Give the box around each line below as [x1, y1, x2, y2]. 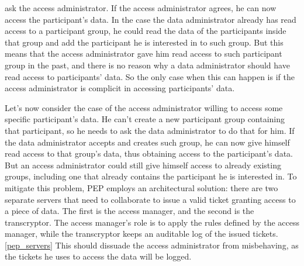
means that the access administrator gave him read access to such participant [5, 47, 282, 60]
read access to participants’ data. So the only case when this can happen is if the [5, 70, 295, 82]
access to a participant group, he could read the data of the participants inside [5, 25, 286, 37]
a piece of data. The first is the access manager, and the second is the [5, 205, 254, 217]
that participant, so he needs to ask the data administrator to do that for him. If [5, 124, 295, 136]
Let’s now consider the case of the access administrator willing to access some [5, 101, 283, 113]
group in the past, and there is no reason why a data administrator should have [5, 58, 290, 71]
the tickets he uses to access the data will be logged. [5, 250, 192, 262]
